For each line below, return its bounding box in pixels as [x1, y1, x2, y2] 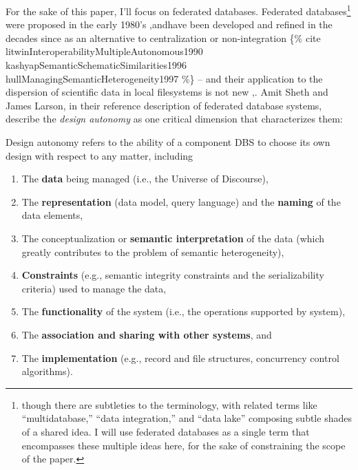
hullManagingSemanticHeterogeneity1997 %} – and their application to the [6, 71, 323, 85]
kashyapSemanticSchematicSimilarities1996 [6, 58, 187, 72]
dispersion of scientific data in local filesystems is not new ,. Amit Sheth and [6, 85, 328, 99]
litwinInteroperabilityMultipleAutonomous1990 [6, 44, 203, 58]
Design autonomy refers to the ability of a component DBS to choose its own [6, 135, 330, 149]
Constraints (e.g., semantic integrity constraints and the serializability [21, 268, 324, 282]
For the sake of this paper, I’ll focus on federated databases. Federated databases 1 [6, 2, 351, 18]
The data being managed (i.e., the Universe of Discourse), [21, 171, 268, 186]
